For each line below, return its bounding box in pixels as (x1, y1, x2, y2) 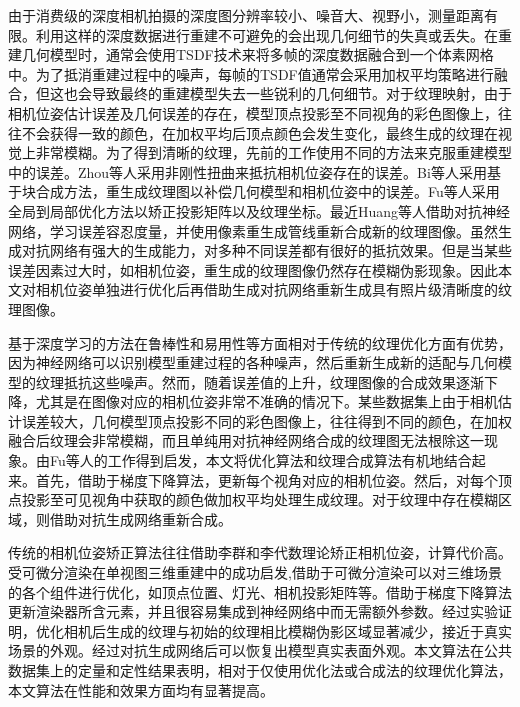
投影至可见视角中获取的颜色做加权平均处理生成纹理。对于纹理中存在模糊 (21, 489, 498, 510)
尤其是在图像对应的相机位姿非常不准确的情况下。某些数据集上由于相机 (35, 391, 498, 412)
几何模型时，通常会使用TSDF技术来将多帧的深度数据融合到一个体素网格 (21, 44, 494, 65)
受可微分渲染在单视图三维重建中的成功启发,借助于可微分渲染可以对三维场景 (8, 562, 502, 583)
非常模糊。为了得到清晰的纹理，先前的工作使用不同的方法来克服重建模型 (35, 142, 512, 163)
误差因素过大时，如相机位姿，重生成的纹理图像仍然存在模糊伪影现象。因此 (8, 259, 498, 280)
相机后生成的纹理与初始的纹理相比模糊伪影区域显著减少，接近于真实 (63, 620, 512, 641)
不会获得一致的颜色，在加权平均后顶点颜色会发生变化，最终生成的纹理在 (21, 122, 498, 143)
